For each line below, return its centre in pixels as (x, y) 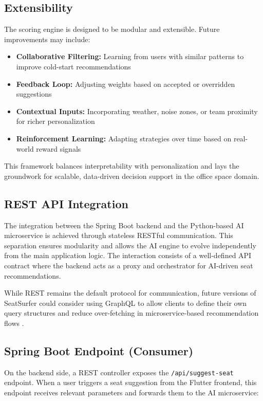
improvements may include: (47, 39)
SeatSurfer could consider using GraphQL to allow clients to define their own (126, 303)
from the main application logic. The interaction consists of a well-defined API (128, 255)
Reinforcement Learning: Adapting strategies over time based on (124, 138)
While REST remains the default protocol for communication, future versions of (130, 293)
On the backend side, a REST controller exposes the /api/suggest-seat (119, 372)
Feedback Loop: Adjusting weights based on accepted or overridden (126, 84)
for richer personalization (55, 121)
